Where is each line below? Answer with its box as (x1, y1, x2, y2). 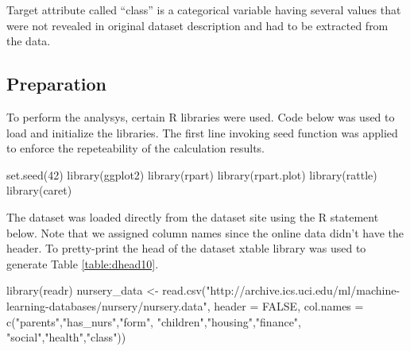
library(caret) (6, 182, 72, 199)
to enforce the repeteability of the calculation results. (6, 140, 265, 156)
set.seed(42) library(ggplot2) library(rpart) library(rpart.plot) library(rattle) (6, 166, 377, 183)
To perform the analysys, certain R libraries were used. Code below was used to (6, 108, 395, 125)
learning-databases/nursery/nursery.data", (6, 297, 211, 314)
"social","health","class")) (6, 329, 126, 345)
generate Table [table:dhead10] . (6, 255, 159, 272)
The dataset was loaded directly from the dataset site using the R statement (6, 208, 379, 225)
